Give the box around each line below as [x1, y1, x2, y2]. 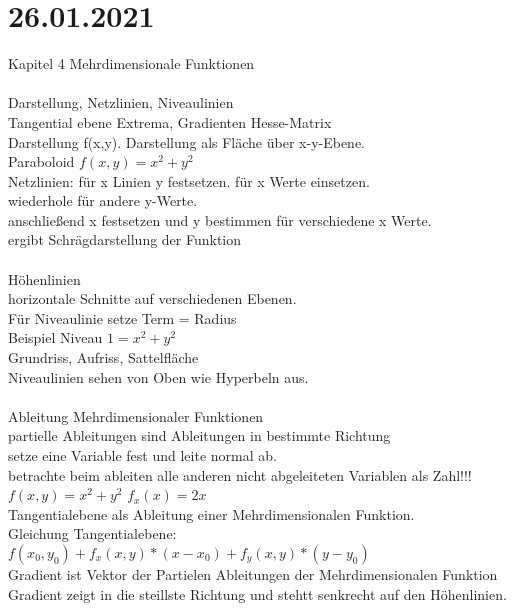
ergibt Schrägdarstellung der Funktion [8, 229, 242, 250]
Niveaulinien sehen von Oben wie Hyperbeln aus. [8, 366, 309, 387]
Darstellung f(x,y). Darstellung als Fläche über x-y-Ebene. [8, 131, 365, 152]
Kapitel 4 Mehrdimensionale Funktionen [8, 53, 255, 74]
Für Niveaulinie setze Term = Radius [8, 307, 237, 328]
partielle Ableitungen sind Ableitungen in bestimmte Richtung [8, 425, 391, 446]
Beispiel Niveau [8, 327, 103, 348]
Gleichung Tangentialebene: [8, 523, 177, 544]
